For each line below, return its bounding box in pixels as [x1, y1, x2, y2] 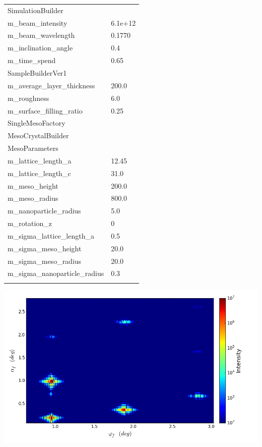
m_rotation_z [8, 218, 52, 229]
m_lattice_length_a [8, 155, 72, 165]
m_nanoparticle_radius [8, 205, 81, 216]
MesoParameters [8, 143, 58, 153]
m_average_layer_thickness [8, 80, 95, 90]
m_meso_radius [8, 193, 58, 203]
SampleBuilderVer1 [8, 67, 67, 78]
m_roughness [8, 92, 49, 103]
